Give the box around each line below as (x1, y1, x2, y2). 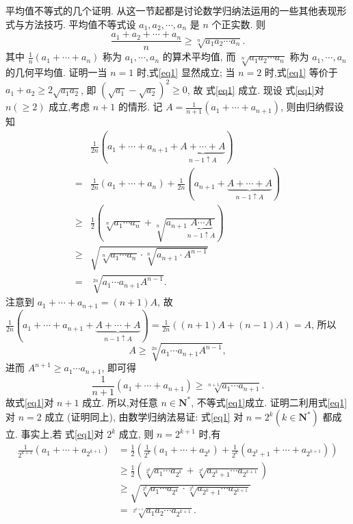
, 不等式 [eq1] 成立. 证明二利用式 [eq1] (191, 395, 348, 409)
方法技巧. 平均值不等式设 (24, 16, 136, 31)
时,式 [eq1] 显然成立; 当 (136, 65, 235, 79)
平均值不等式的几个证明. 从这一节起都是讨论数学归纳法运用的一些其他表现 (5, 3, 337, 17)
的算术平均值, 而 (162, 49, 236, 64)
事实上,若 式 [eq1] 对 (21, 427, 104, 441)
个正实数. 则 (211, 16, 266, 31)
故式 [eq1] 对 (5, 395, 54, 409)
